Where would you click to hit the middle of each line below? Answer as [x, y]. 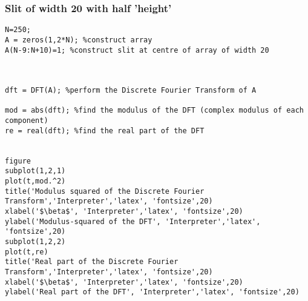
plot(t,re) [27, 252]
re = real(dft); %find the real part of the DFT [105, 131]
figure [18, 161]
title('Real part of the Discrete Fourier [92, 262]
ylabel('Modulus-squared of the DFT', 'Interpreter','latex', [133, 221]
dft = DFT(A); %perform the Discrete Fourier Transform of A [131, 91]
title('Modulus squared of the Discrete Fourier [105, 191]
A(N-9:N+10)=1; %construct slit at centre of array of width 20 [137, 50]
